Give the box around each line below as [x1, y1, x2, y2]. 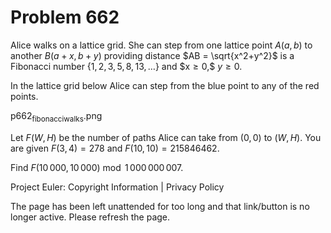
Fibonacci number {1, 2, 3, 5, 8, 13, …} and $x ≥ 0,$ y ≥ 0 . [10, 60, 243, 72]
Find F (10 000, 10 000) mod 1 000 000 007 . [10, 161, 184, 173]
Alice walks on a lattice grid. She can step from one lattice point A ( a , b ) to [10, 39, 313, 51]
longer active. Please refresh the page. [10, 211, 171, 223]
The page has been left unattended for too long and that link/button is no [10, 200, 310, 212]
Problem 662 [10, 6, 120, 29]
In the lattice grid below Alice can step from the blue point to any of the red [10, 79, 320, 91]
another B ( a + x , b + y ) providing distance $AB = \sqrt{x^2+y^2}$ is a [10, 49, 295, 61]
